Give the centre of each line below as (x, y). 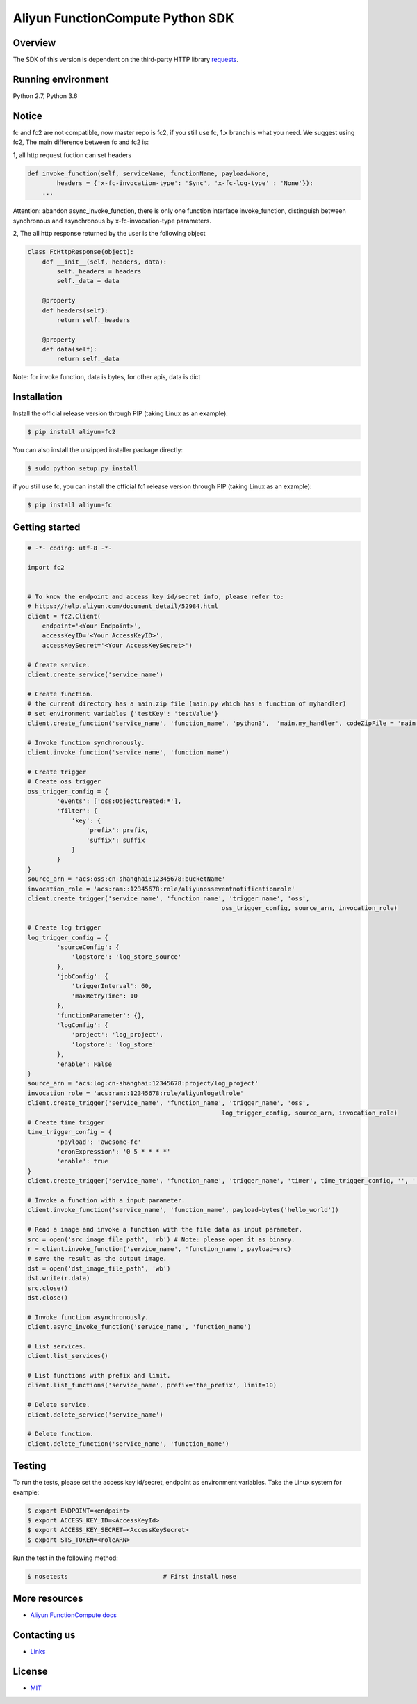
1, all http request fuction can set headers (72, 155)
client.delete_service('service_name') (95, 1415)
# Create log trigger (64, 928)
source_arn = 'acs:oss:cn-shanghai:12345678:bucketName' (126, 879)
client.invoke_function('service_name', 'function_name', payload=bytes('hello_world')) (183, 1210)
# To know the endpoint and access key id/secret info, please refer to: (156, 596)
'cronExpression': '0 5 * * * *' (114, 1152)
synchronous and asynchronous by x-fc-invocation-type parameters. (112, 221)
